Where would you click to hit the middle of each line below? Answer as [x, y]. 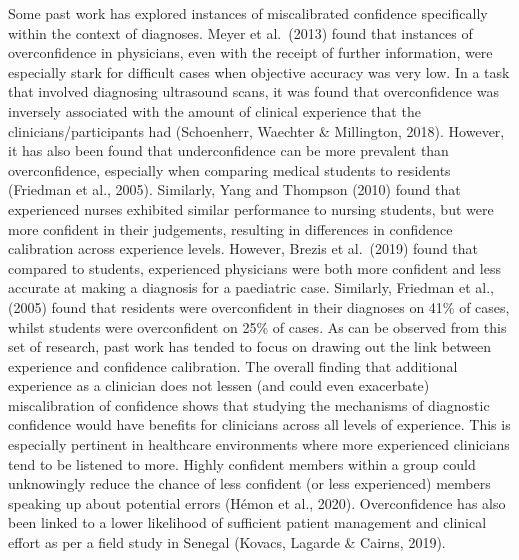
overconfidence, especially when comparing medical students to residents [229, 169]
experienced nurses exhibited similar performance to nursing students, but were [251, 208]
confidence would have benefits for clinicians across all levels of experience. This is [259, 424]
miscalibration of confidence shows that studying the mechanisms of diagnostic [249, 404]
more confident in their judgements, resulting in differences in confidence [230, 228]
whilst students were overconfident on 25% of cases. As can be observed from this [257, 326]
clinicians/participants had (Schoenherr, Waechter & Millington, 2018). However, [256, 130]
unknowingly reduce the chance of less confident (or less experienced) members [249, 483]
